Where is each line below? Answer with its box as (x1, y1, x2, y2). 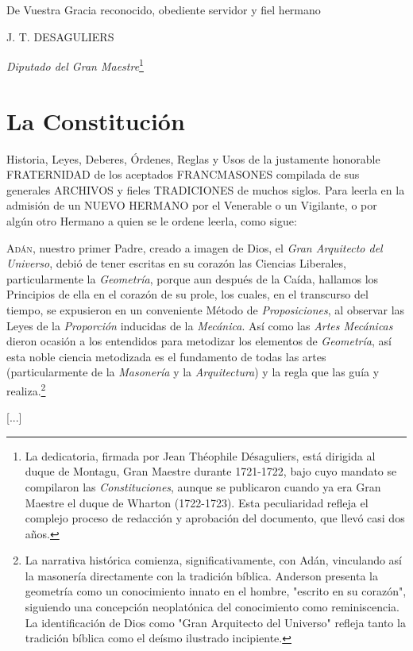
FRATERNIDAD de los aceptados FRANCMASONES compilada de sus (6, 166, 360, 183)
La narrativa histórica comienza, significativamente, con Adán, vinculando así (25, 552, 403, 568)
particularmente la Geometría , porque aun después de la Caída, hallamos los (6, 270, 379, 287)
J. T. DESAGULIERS (6, 28, 114, 44)
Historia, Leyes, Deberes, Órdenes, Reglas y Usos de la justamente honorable (6, 150, 380, 167)
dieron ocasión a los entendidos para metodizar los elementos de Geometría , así (6, 333, 392, 349)
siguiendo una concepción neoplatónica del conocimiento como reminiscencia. (25, 599, 399, 615)
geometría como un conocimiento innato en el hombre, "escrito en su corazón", (25, 583, 407, 599)
